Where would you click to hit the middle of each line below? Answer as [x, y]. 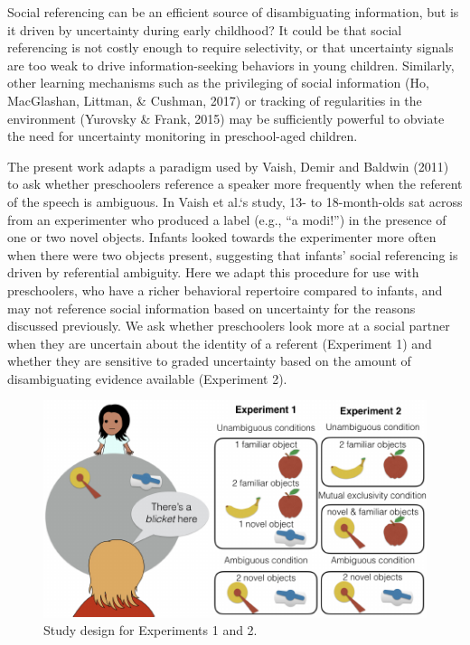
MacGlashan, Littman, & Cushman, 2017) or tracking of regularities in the [215, 100]
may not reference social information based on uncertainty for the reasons [211, 308]
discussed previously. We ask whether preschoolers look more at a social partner [229, 326]
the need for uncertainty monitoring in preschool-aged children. [183, 136]
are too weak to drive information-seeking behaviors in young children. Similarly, [231, 65]
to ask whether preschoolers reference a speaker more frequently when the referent [235, 184]
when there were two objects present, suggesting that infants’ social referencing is [233, 254]
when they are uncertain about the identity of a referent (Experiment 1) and [220, 343]
